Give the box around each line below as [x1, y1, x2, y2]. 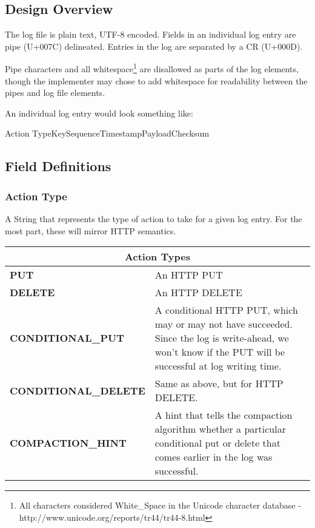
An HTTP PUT [154, 268, 223, 282]
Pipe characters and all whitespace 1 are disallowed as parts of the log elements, [5, 61, 299, 75]
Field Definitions [5, 157, 111, 175]
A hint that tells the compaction [154, 408, 293, 422]
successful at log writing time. [154, 359, 282, 373]
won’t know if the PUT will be [154, 345, 285, 359]
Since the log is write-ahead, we [154, 331, 289, 345]
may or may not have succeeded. [154, 317, 293, 331]
